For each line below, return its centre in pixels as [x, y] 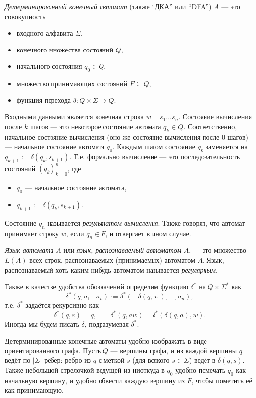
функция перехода [44, 100]
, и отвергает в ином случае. [148, 233]
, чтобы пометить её [222, 380]
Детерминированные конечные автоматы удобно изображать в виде [106, 340]
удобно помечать [201, 370]
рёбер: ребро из [68, 360]
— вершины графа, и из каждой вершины [174, 350]
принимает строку [32, 233]
